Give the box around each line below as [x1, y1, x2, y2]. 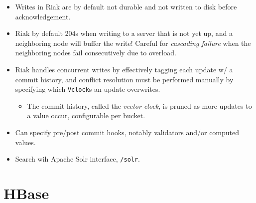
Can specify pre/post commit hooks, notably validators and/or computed [15, 127, 240, 137]
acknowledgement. [15, 11, 71, 21]
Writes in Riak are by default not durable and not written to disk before [15, 1, 237, 11]
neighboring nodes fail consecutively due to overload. [15, 47, 176, 58]
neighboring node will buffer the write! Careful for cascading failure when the [15, 37, 251, 48]
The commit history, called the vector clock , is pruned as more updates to [27, 100, 252, 111]
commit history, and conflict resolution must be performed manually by [15, 74, 234, 84]
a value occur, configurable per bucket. [27, 110, 145, 121]
